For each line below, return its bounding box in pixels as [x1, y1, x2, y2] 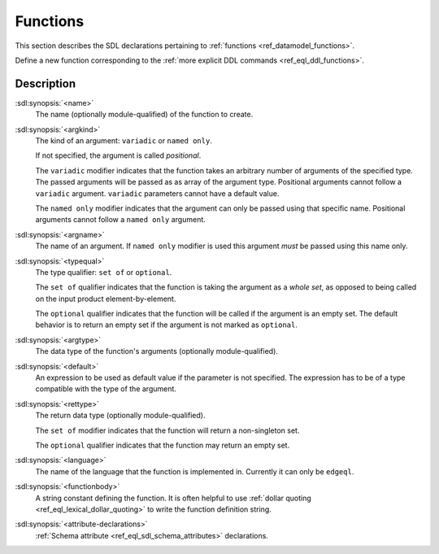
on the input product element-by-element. [35, 294, 176, 303]
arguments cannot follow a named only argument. [35, 215, 206, 225]
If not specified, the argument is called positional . [35, 150, 202, 160]
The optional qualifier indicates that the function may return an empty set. [35, 440, 290, 450]
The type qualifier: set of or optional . [35, 267, 172, 277]
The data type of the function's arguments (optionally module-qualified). [35, 347, 278, 356]
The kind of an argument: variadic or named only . [35, 136, 213, 146]
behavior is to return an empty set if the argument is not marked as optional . [35, 320, 298, 329]
